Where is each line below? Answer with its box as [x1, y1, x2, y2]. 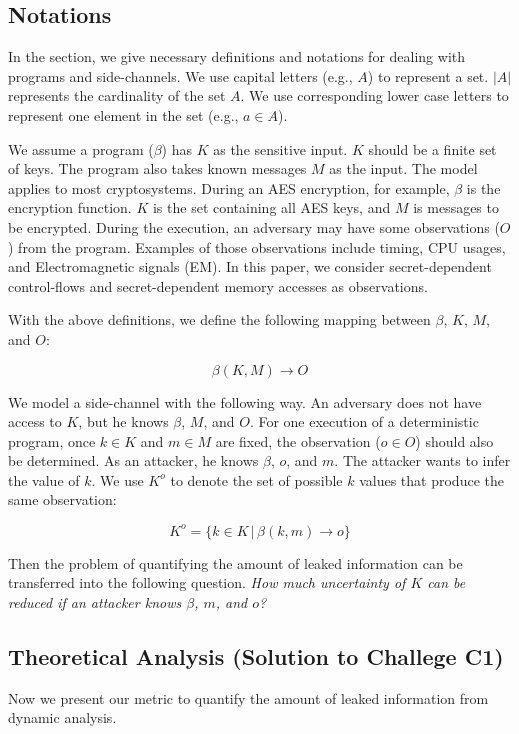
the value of [8, 469, 80, 490]
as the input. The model [329, 158, 478, 179]
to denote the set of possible [170, 469, 343, 490]
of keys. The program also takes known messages [8, 158, 307, 179]
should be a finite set [368, 138, 497, 159]
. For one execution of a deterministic [249, 411, 479, 432]
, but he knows [78, 411, 169, 432]
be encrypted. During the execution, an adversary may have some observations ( [8, 216, 500, 237]
